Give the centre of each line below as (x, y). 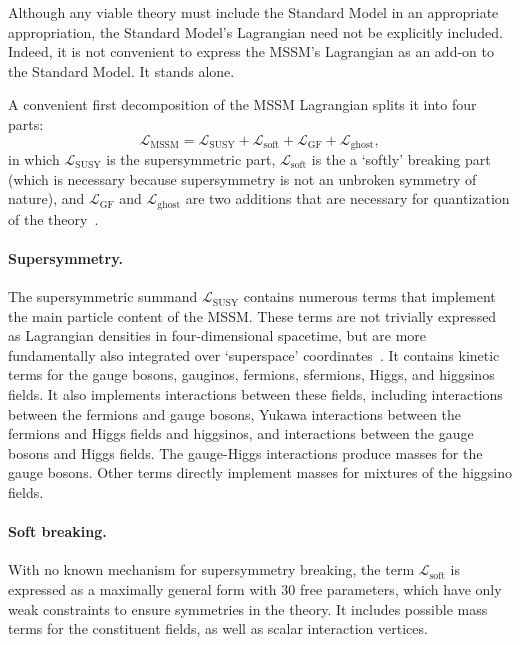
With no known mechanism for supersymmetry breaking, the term (211, 569)
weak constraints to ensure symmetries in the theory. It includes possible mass (248, 608)
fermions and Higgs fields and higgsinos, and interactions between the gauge (241, 433)
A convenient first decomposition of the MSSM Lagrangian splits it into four (242, 104)
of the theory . (53, 218)
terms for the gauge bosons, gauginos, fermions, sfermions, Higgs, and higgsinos (251, 374)
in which (34, 159)
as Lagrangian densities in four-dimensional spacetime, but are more (217, 335)
